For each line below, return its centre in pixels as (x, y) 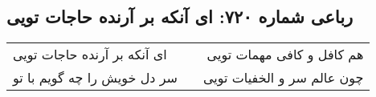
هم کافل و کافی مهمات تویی (285, 55)
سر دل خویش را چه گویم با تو (95, 78)
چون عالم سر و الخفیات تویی (283, 78)
